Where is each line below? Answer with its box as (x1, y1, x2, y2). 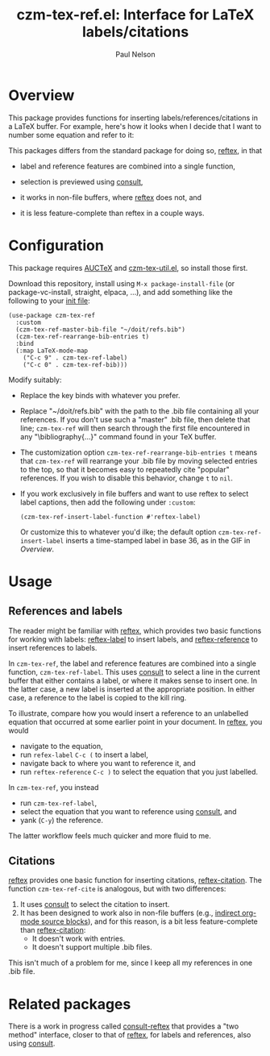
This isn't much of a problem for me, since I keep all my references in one (8, 958, 252, 968)
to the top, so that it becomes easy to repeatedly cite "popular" (19, 464, 230, 474)
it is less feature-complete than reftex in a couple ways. (19, 208, 205, 218)
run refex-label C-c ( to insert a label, (19, 750, 149, 759)
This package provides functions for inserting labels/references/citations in (8, 113, 258, 123)
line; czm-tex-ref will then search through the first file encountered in (19, 423, 250, 433)
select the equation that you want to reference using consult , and (19, 806, 237, 816)
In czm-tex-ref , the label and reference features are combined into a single (8, 659, 256, 668)
